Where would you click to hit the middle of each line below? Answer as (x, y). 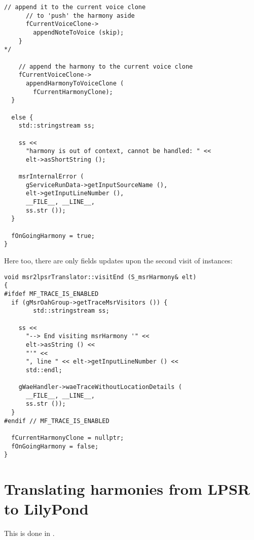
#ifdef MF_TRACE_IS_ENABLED (51, 294)
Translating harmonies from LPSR (127, 489)
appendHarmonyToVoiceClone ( (75, 83)
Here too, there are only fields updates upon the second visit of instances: (118, 261)
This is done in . (29, 533)
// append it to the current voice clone (75, 7)
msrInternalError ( (51, 177)
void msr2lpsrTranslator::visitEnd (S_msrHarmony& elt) (100, 277)
